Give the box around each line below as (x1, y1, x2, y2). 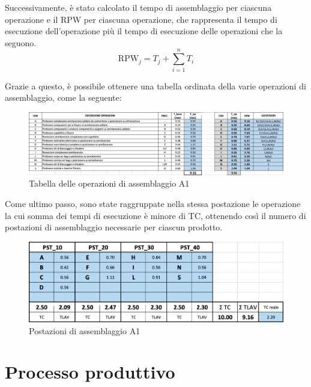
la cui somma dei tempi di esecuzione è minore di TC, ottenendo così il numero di (5, 209, 306, 221)
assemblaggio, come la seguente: (5, 91, 122, 104)
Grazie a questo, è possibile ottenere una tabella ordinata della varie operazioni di (5, 79, 306, 92)
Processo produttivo (5, 359, 175, 384)
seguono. (5, 36, 37, 49)
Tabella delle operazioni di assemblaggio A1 (29, 177, 190, 190)
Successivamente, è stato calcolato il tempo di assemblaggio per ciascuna (5, 1, 272, 13)
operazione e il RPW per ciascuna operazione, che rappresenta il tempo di (5, 13, 277, 25)
